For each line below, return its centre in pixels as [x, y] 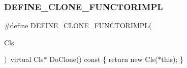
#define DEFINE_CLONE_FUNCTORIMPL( [78, 25]
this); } [172, 59]
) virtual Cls [24, 59]
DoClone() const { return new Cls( [104, 59]
